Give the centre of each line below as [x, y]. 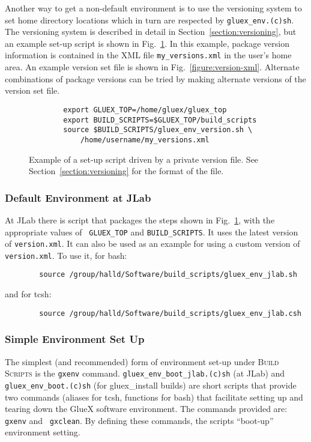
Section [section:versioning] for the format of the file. [126, 171]
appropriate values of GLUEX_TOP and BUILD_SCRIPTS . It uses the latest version [152, 232]
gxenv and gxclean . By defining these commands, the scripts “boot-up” [139, 420]
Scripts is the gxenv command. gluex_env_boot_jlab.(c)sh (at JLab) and [145, 373]
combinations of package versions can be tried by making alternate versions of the [155, 78]
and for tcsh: [28, 294]
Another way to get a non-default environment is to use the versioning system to [153, 8]
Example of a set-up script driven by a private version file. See [144, 159]
